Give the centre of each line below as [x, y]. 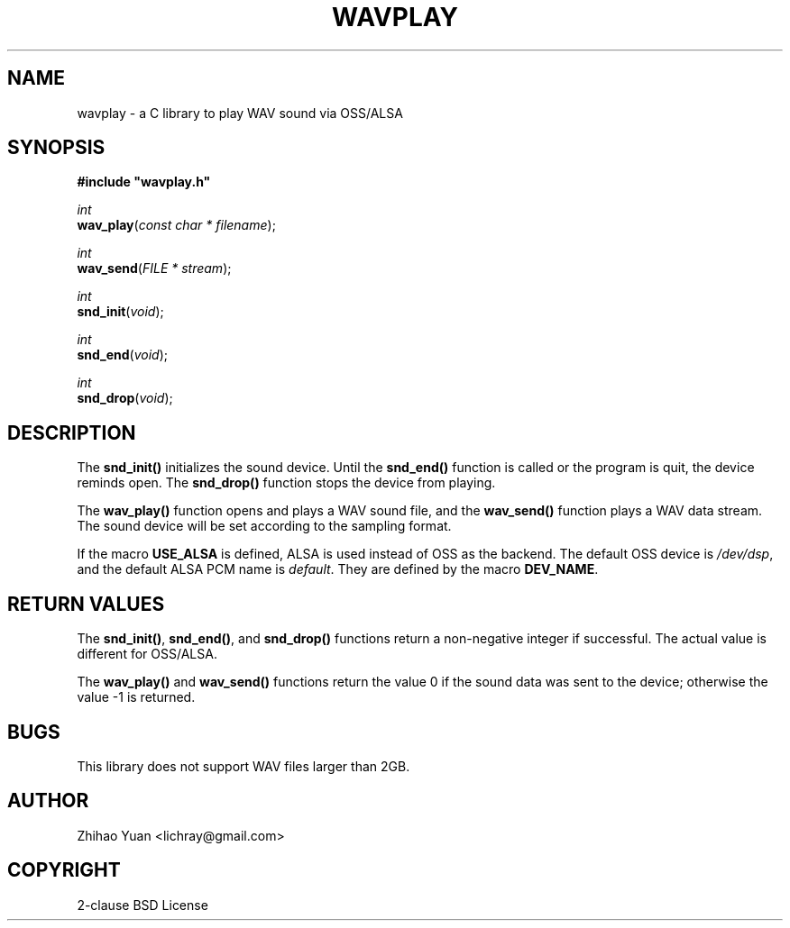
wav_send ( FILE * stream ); [154, 268]
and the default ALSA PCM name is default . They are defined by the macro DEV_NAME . [338, 569]
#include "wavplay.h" [144, 182]
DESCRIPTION [72, 432]
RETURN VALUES [86, 604]
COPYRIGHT [64, 870]
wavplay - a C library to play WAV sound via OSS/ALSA [240, 113]
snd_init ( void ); [120, 312]
